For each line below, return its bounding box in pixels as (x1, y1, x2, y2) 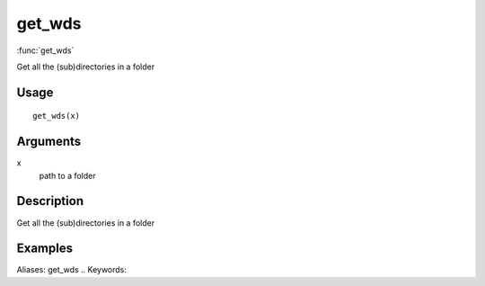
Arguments (16, 134, 82, 149)
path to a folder (39, 170, 96, 181)
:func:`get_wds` (16, 45, 75, 56)
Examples (16, 241, 74, 256)
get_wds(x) (32, 111, 81, 121)
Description (16, 193, 84, 209)
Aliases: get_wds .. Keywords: (16, 264, 128, 275)
